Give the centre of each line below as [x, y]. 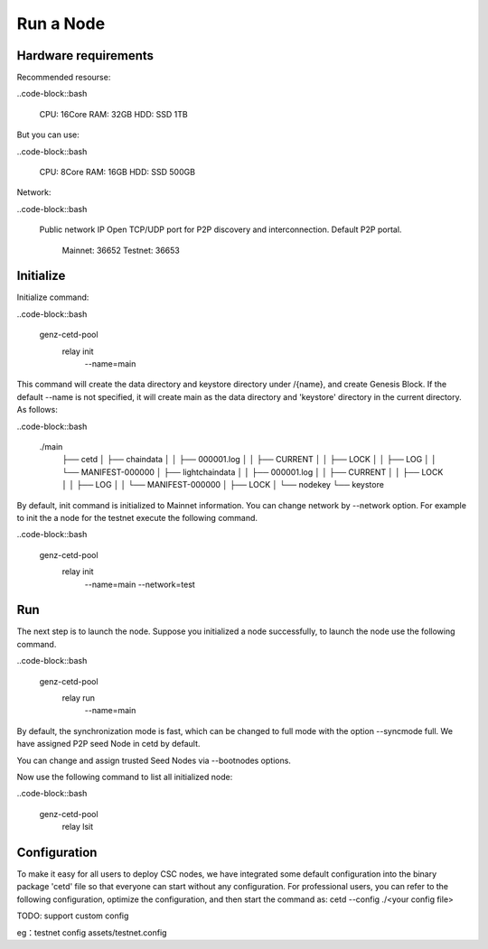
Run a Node [61, 23]
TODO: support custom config [73, 916]
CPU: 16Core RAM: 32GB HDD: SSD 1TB [114, 114]
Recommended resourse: [64, 78]
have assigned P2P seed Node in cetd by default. [108, 744]
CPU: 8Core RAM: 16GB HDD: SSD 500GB [117, 172]
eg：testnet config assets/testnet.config [92, 932]
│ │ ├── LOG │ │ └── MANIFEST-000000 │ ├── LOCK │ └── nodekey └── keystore [223, 485]
